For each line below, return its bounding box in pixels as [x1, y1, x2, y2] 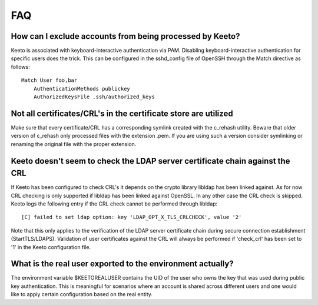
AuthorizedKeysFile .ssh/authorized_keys [33, 94, 155, 100]
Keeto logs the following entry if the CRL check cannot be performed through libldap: [11, 200, 218, 207]
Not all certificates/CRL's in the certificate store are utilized [11, 108, 233, 118]
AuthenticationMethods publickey [33, 85, 131, 92]
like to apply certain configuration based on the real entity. [11, 291, 153, 298]
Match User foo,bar [21, 77, 78, 84]
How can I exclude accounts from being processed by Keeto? [11, 31, 240, 41]
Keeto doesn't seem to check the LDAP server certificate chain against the [11, 156, 290, 166]
